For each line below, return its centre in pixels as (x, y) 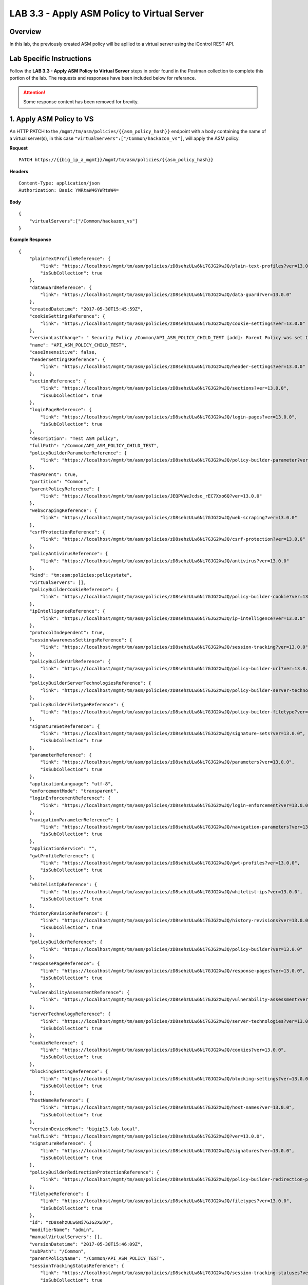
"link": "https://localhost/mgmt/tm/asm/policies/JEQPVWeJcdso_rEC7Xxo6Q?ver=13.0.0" (151, 496)
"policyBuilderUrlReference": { (70, 661)
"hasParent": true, (54, 474)
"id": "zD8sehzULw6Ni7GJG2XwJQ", (71, 1223)
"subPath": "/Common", (58, 1251)
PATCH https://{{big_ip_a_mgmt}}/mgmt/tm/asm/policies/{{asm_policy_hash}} (116, 160)
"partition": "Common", (59, 482)
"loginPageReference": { (60, 410)
